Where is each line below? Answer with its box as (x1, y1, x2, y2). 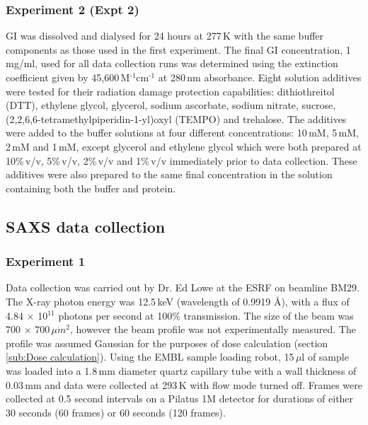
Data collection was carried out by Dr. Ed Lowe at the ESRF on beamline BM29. (6, 280, 360, 295)
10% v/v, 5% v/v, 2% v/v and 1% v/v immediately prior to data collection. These (6, 153, 357, 168)
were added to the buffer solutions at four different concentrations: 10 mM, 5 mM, (6, 125, 359, 140)
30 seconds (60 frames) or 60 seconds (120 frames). (6, 404, 226, 419)
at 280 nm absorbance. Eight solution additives (158, 70, 362, 84)
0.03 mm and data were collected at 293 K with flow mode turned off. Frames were (6, 377, 362, 392)
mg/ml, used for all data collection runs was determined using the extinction (6, 56, 338, 71)
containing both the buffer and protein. (6, 180, 176, 195)
